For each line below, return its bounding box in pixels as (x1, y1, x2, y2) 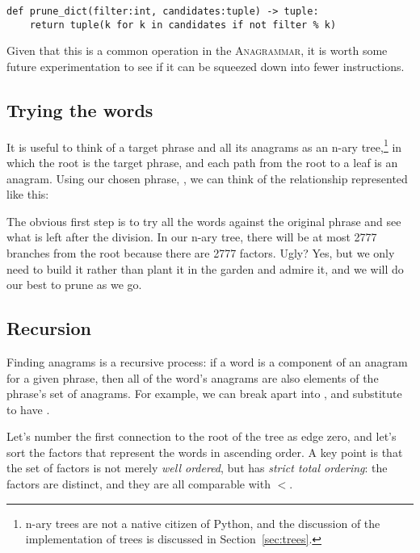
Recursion (6, 316, 92, 341)
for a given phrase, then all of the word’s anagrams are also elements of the (6, 369, 379, 386)
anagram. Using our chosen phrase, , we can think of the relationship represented (6, 170, 408, 186)
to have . (6, 400, 50, 417)
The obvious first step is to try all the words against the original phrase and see (6, 212, 401, 229)
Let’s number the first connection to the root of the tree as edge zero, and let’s (6, 428, 397, 445)
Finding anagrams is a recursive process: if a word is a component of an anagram (6, 353, 408, 370)
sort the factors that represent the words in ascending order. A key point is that (6, 443, 403, 460)
